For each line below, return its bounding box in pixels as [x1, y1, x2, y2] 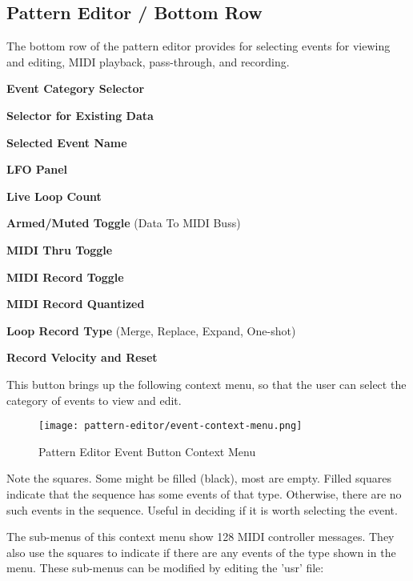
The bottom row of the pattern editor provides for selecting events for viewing [6, 38, 391, 54]
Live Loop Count [6, 187, 102, 204]
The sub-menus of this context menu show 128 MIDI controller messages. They [6, 528, 395, 545]
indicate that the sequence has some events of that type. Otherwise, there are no [6, 485, 402, 502]
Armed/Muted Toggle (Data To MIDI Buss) [6, 214, 241, 231]
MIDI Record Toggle [6, 268, 124, 285]
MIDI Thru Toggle [6, 241, 113, 258]
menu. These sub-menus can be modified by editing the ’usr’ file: [6, 559, 324, 576]
